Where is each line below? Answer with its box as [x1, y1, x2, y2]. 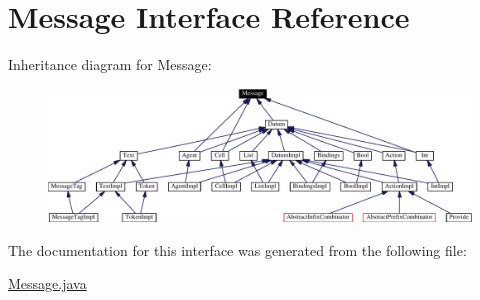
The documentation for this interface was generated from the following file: [8, 239, 467, 260]
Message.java [8, 273, 87, 294]
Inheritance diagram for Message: [8, 54, 212, 75]
